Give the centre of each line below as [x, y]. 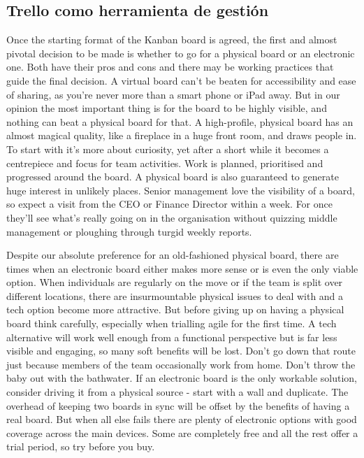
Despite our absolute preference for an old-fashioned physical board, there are [173, 255]
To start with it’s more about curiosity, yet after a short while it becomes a [168, 149]
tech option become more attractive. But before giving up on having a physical [175, 309]
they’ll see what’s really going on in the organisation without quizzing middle [172, 217]
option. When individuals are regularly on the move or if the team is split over [175, 282]
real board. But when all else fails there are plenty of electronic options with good [182, 419]
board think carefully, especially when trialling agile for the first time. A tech [172, 323]
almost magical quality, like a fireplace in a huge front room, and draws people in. [182, 135]
